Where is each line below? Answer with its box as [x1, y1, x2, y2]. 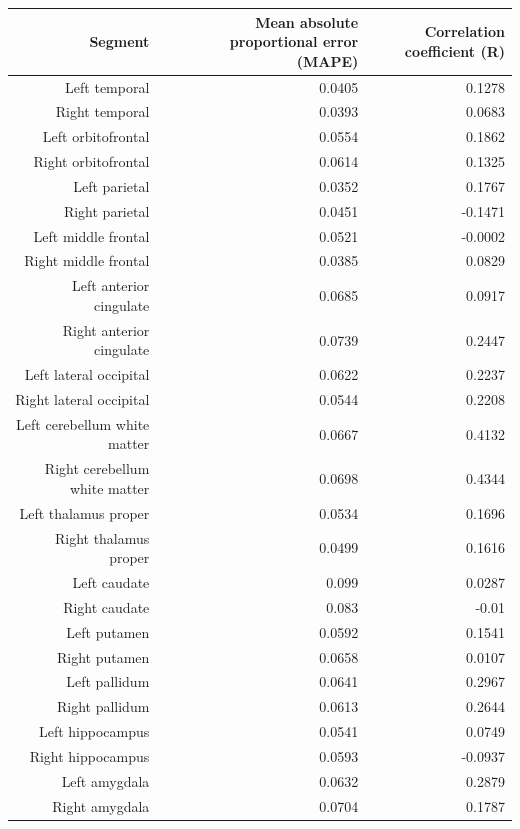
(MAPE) [296, 50, 359, 71]
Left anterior [72, 275, 150, 296]
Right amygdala [52, 795, 150, 816]
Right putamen [56, 646, 150, 667]
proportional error [229, 31, 359, 52]
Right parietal [63, 200, 150, 221]
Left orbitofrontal [42, 126, 150, 147]
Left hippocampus [38, 721, 150, 742]
